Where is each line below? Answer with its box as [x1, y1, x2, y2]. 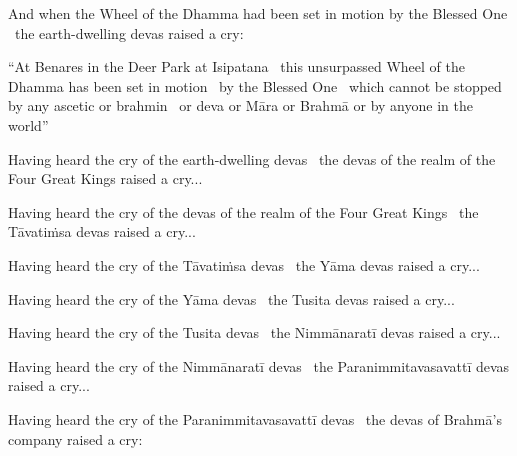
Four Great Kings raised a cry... [8, 168, 203, 189]
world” [8, 114, 49, 135]
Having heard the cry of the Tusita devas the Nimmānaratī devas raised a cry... [8, 322, 501, 343]
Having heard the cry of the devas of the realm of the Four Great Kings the [8, 201, 479, 222]
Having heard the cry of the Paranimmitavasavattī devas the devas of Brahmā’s [8, 408, 502, 429]
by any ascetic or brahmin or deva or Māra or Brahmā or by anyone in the [8, 95, 473, 116]
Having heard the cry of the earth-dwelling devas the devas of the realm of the [8, 148, 496, 169]
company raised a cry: [8, 428, 143, 449]
